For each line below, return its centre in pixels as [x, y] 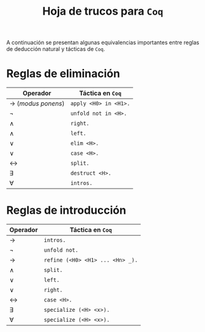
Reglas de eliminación [63, 74]
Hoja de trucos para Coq [103, 11]
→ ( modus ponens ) [37, 104]
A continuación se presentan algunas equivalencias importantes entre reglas [103, 43]
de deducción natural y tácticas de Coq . [56, 49]
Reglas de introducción [66, 210]
